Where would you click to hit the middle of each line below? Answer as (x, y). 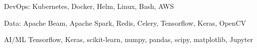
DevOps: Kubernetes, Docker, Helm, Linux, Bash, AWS (89, 6)
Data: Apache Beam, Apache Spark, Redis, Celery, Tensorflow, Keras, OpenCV (125, 23)
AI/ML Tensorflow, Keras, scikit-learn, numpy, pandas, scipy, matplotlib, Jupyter (128, 39)
